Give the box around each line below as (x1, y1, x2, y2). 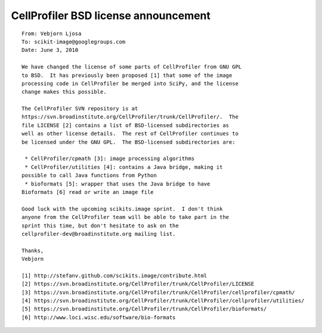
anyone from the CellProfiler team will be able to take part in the (21, 214, 230, 221)
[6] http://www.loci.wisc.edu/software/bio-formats (21, 314, 176, 320)
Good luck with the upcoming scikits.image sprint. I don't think (21, 205, 223, 212)
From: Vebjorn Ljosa (21, 30, 82, 37)
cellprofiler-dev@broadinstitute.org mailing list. (21, 230, 176, 237)
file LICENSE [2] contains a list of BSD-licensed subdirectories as (21, 122, 230, 128)
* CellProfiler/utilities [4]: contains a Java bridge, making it (24, 164, 223, 170)
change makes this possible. (21, 88, 107, 95)
